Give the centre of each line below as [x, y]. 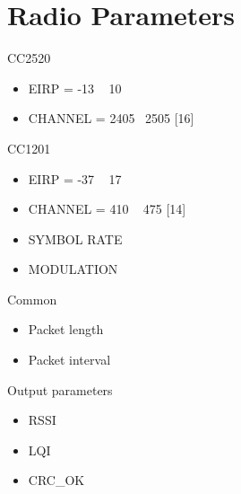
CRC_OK [56, 480]
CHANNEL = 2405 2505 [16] [111, 118]
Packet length [66, 329]
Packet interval [69, 360]
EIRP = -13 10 [75, 88]
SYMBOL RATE [75, 238]
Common [32, 299]
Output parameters [60, 389]
